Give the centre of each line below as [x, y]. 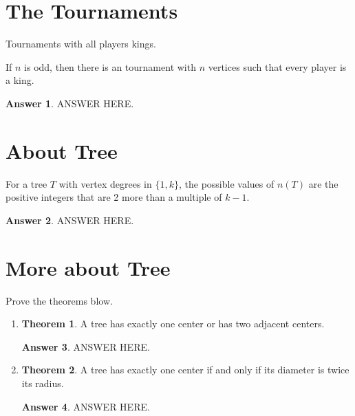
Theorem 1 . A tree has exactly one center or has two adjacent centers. [173, 324]
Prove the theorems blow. [59, 300]
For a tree [26, 183]
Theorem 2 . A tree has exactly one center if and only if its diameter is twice [185, 370]
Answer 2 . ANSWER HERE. [70, 220]
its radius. [43, 383]
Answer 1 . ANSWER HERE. [70, 103]
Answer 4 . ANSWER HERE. [86, 406]
